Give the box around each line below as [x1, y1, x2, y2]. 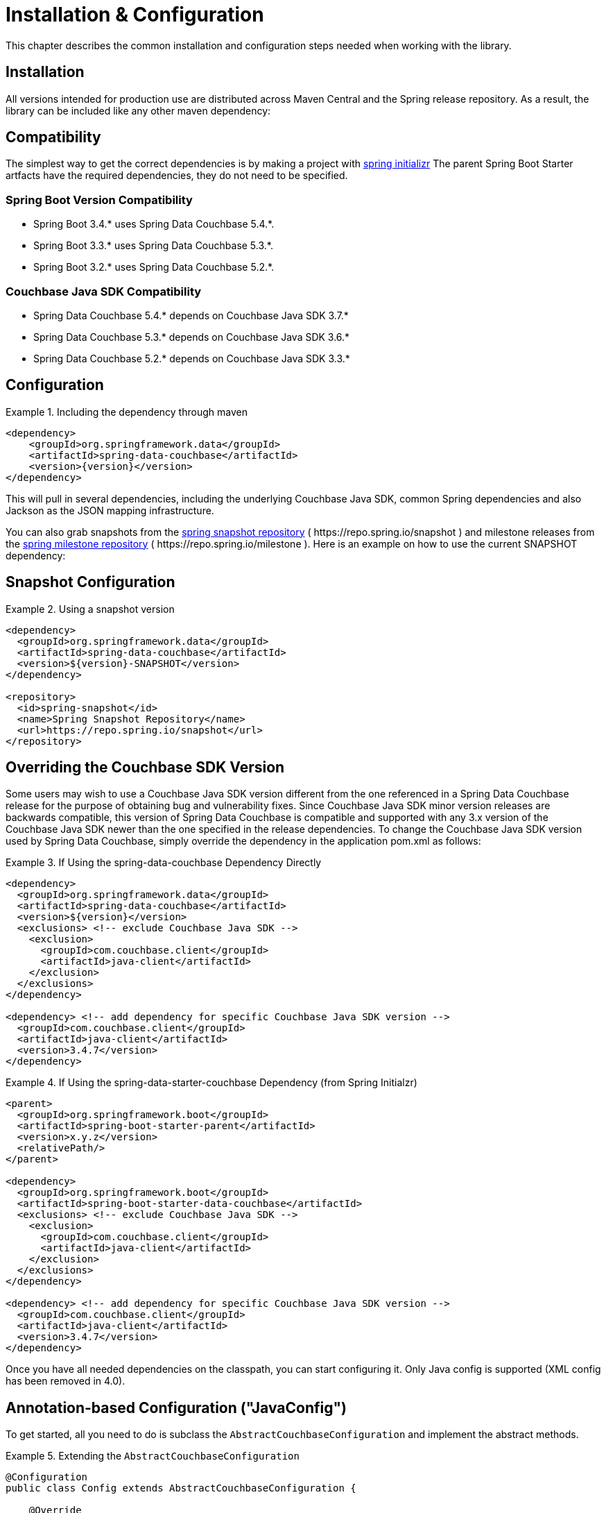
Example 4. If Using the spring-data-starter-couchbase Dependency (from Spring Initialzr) [6, 1076, 417, 1089]
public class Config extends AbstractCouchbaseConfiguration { [6, 1482, 356, 1494]
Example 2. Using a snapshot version [6, 602, 175, 615]
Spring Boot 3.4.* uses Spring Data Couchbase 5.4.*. [33, 218, 275, 230]
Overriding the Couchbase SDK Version [6, 759, 285, 777]
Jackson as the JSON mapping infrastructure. [6, 504, 214, 516]
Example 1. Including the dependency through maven [6, 405, 248, 418]
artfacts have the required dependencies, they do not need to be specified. [6, 169, 348, 182]
